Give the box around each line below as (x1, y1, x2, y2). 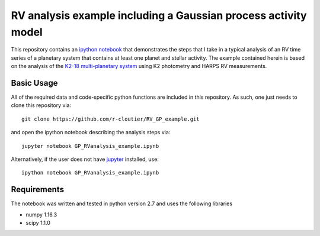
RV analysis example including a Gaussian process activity (11, 9, 308, 22)
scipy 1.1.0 (25, 219, 50, 227)
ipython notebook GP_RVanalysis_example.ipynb (21, 169, 159, 176)
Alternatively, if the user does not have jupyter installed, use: (11, 156, 159, 163)
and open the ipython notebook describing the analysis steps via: (11, 129, 171, 136)
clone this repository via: (11, 102, 71, 109)
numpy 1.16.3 (25, 211, 57, 218)
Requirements (11, 185, 65, 195)
